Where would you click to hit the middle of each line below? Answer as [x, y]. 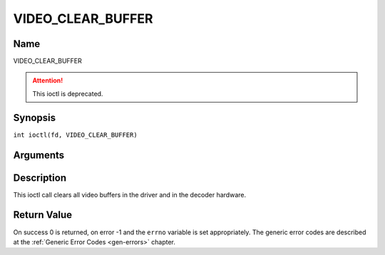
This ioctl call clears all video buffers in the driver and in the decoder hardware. [129, 194]
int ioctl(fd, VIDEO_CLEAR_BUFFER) [76, 135]
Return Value [43, 215]
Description [40, 178]
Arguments [39, 155]
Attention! [48, 80]
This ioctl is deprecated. [68, 93]
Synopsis [35, 118]
